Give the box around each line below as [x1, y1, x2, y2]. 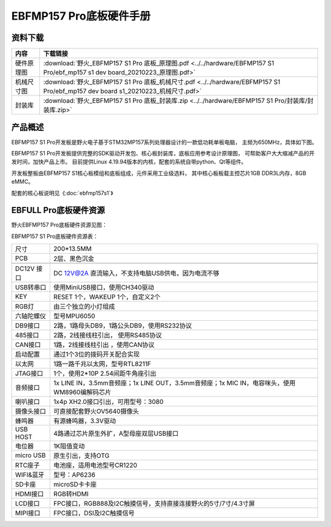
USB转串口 [15, 283, 47, 292]
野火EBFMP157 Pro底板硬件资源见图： [11, 221, 107, 229]
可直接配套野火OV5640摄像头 [53, 407, 139, 416]
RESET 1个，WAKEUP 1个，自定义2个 [53, 293, 161, 301]
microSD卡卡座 [53, 480, 97, 489]
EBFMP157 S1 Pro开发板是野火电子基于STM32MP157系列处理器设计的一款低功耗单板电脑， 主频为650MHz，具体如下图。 [11, 138, 318, 146]
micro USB [15, 451, 46, 460]
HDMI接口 [15, 490, 44, 498]
